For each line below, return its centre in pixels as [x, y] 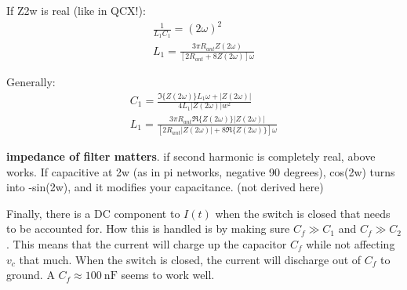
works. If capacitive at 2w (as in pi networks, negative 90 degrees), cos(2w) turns [201, 171]
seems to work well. [168, 275]
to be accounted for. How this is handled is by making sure [148, 228]
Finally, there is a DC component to [93, 213]
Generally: [31, 82]
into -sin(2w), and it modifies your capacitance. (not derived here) [165, 187]
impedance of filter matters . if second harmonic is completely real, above [191, 156]
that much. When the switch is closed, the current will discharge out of [190, 259]
